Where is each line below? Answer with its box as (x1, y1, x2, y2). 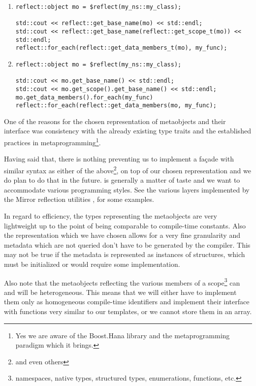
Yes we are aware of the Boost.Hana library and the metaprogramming (15, 330, 230, 340)
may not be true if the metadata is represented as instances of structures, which (4, 249, 245, 259)
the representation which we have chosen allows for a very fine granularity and (4, 230, 240, 240)
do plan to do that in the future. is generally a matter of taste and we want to (4, 175, 240, 185)
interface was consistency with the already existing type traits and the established (4, 126, 251, 136)
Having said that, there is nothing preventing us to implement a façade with (4, 154, 234, 164)
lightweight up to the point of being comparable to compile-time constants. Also (4, 220, 246, 230)
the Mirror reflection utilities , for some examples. (4, 194, 154, 204)
